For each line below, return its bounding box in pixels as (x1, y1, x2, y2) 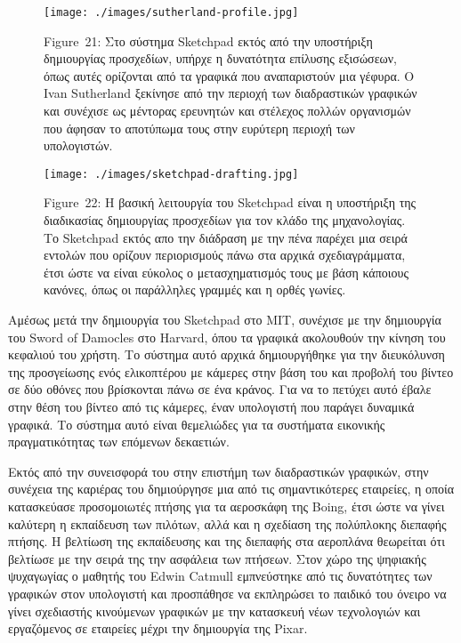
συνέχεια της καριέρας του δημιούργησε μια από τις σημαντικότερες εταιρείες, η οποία (8, 479, 455, 498)
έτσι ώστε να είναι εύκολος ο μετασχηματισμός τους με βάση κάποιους (44, 262, 408, 281)
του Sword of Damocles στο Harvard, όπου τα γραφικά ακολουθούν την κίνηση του (8, 327, 446, 346)
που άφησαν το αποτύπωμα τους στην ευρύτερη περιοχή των (44, 118, 355, 137)
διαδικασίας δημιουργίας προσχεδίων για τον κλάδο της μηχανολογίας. (44, 211, 406, 229)
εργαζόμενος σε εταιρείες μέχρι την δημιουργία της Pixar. (8, 619, 308, 638)
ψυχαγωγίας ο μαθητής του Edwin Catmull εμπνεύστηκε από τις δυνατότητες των (8, 567, 433, 585)
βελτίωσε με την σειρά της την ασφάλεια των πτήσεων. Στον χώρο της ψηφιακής (8, 549, 426, 567)
